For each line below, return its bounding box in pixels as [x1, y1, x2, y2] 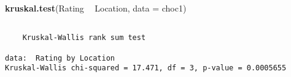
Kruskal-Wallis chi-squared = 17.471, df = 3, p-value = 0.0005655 [5, 64, 287, 73]
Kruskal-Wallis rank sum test [22, 33, 146, 42]
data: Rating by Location [5, 53, 115, 62]
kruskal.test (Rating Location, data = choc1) [5, 2, 187, 14]
